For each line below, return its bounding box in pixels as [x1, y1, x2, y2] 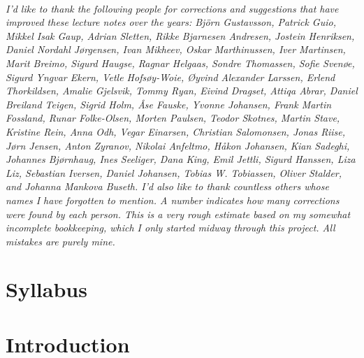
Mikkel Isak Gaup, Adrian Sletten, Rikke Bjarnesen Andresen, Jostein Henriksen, [6, 28, 355, 43]
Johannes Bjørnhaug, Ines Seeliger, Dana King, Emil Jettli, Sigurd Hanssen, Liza [6, 152, 356, 166]
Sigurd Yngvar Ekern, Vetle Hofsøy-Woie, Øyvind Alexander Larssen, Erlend [6, 69, 335, 84]
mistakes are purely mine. [6, 234, 115, 248]
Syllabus [6, 275, 87, 303]
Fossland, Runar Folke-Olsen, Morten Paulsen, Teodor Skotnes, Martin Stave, [6, 110, 340, 125]
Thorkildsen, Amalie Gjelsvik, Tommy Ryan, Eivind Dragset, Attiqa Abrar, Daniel [6, 83, 358, 98]
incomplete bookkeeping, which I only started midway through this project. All [6, 220, 335, 235]
